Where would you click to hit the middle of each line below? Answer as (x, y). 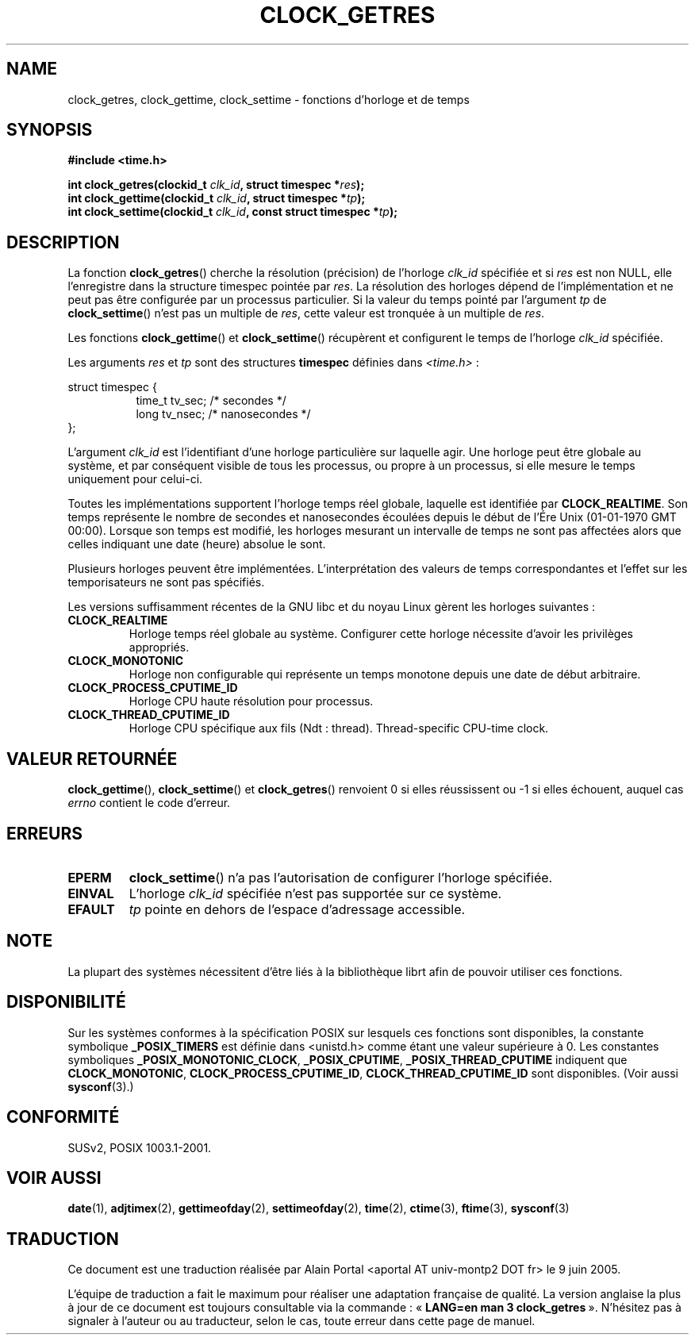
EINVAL (91, 893)
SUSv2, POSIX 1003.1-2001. (140, 1147)
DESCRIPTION (63, 242)
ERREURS (45, 833)
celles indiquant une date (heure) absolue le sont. (197, 544)
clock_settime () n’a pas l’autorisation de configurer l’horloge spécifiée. (341, 877)
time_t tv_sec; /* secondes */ (211, 401)
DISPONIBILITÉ (66, 1002)
